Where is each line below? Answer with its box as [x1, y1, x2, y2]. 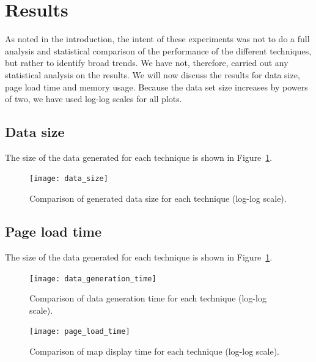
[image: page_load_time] [29, 327, 130, 336]
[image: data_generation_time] [29, 274, 156, 283]
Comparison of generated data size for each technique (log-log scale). [29, 192, 287, 205]
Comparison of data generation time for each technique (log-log [29, 292, 266, 305]
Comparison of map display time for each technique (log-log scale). [29, 345, 280, 358]
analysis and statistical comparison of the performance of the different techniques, [5, 44, 312, 57]
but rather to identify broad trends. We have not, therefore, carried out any [5, 56, 288, 69]
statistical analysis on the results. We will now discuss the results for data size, [5, 68, 300, 81]
